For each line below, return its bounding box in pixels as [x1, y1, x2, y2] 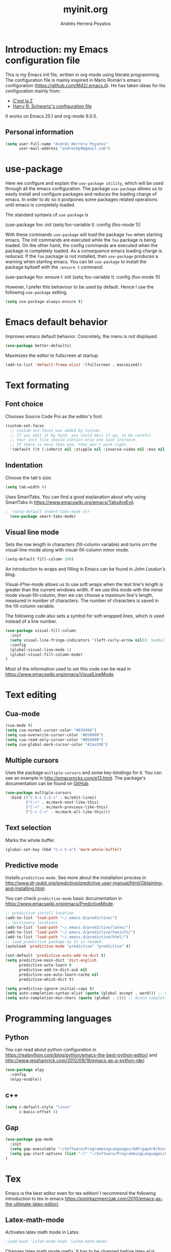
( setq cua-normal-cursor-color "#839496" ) [5, 728, 97, 733]
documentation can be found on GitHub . [5, 780, 90, 787]
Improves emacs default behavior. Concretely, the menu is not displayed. [5, 333, 158, 339]
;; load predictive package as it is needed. [5, 939, 103, 944]
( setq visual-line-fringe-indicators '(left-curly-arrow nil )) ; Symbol [10, 637, 165, 643]
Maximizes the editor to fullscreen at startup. [5, 352, 99, 358]
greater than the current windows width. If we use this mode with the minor [5, 587, 163, 593]
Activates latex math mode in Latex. [5, 1229, 80, 1235]
